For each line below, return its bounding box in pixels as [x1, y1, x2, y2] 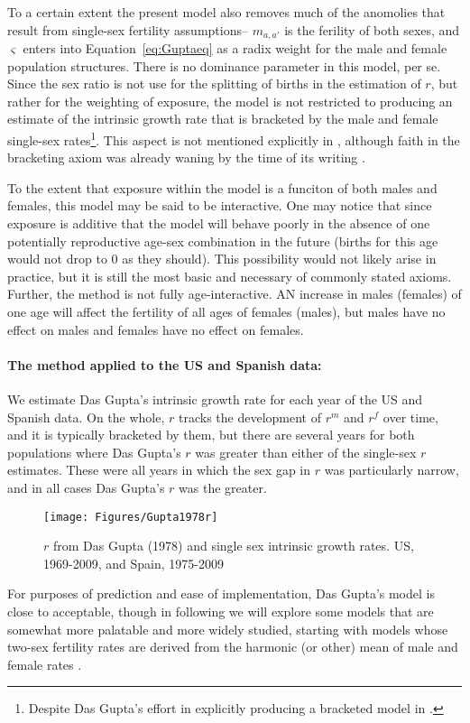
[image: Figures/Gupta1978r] [43, 510, 218, 524]
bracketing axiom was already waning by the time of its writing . [7, 148, 365, 167]
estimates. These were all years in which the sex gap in [7, 460, 310, 479]
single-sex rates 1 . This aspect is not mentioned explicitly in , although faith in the [7, 128, 460, 149]
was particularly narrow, [324, 460, 459, 479]
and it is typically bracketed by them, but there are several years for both [7, 425, 415, 444]
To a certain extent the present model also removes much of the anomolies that [7, 3, 446, 21]
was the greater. [179, 477, 267, 496]
